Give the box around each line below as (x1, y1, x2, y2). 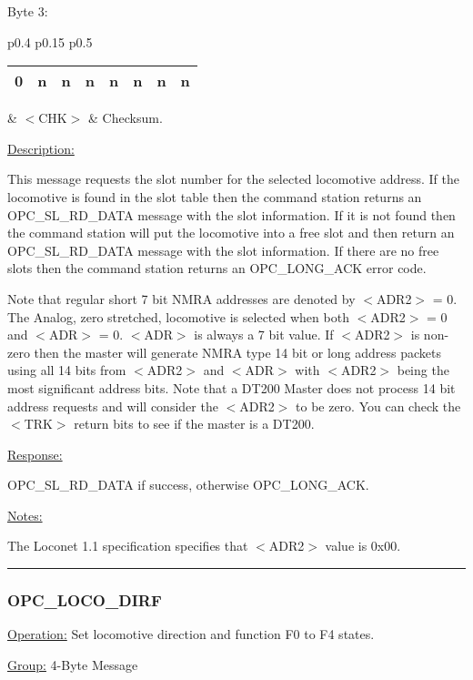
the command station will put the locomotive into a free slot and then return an (7, 223, 455, 242)
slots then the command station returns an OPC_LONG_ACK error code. (7, 259, 427, 278)
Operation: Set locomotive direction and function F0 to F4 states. (7, 624, 375, 644)
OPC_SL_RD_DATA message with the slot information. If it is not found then (7, 205, 456, 224)
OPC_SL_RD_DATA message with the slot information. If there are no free (7, 240, 439, 259)
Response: (7, 444, 63, 463)
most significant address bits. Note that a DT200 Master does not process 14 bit (7, 378, 456, 397)
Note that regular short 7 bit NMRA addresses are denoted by (7, 289, 356, 308)
